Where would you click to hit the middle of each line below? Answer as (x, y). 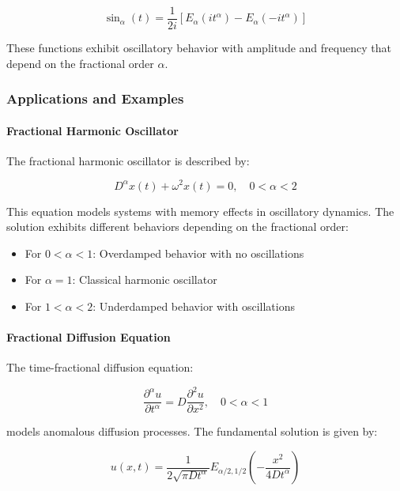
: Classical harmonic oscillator (145, 279)
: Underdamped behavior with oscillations (194, 306)
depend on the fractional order (80, 63)
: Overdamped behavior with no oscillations (198, 253)
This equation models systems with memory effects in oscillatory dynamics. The (200, 211)
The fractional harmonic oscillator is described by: (128, 160)
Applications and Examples (95, 98)
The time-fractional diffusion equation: (100, 367)
